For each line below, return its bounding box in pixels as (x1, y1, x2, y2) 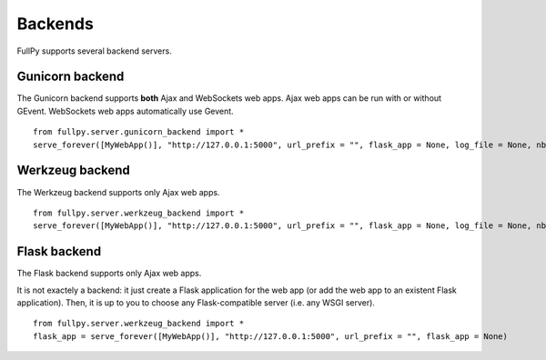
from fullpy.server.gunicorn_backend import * (33, 127, 245, 137)
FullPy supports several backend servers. (16, 45, 172, 56)
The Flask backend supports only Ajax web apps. (16, 268, 202, 279)
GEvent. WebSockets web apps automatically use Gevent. (16, 105, 234, 116)
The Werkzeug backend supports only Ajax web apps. (16, 186, 220, 197)
